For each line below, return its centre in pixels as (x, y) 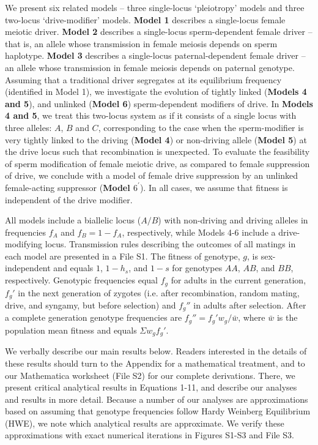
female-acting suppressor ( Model (68, 187)
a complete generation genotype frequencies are (94, 317)
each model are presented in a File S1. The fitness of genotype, (123, 256)
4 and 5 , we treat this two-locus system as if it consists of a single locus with (151, 115)
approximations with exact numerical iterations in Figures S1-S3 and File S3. (150, 435)
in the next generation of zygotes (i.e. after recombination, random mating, (159, 292)
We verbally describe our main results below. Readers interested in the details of (156, 351)
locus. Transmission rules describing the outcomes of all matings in (170, 244)
